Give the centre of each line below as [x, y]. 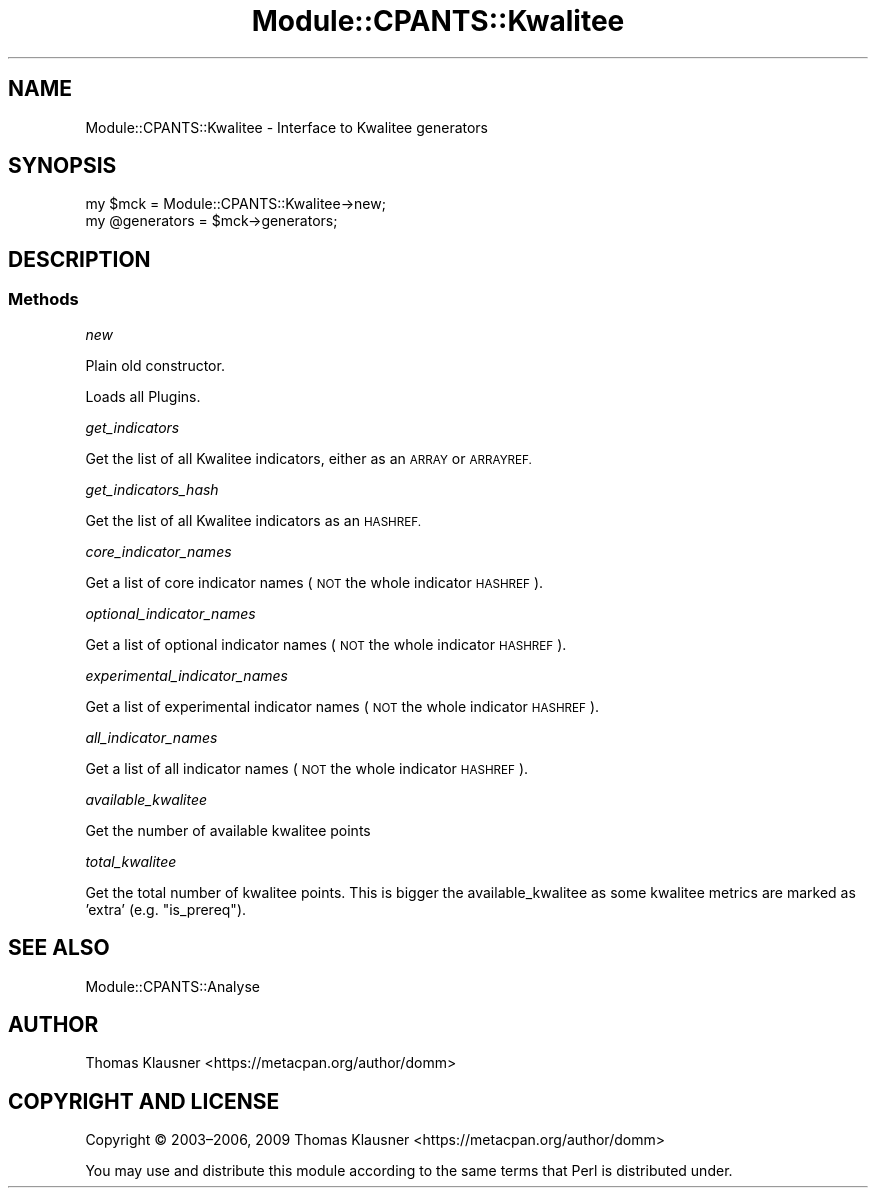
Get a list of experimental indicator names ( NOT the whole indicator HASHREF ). [342, 706]
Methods [43, 299]
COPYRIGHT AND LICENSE [144, 1101]
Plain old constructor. [155, 365]
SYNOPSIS [62, 166]
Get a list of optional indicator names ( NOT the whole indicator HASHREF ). [326, 644]
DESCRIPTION [79, 259]
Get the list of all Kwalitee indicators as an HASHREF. [253, 520]
